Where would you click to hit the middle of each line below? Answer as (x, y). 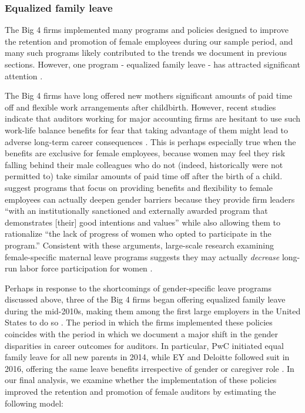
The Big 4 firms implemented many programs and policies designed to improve (147, 30)
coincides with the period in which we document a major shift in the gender (141, 334)
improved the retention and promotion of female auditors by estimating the (140, 392)
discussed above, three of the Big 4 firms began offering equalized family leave (145, 299)
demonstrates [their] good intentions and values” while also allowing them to (143, 222)
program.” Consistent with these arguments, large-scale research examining (139, 245)
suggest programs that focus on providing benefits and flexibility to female (139, 187)
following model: (34, 403)
